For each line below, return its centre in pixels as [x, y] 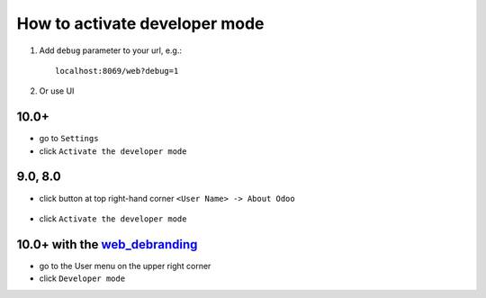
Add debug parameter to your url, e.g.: [111, 50]
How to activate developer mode [140, 23]
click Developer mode [82, 278]
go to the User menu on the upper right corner [125, 266]
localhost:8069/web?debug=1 [117, 71]
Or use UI [57, 91]
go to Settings [69, 139]
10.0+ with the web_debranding [107, 244]
